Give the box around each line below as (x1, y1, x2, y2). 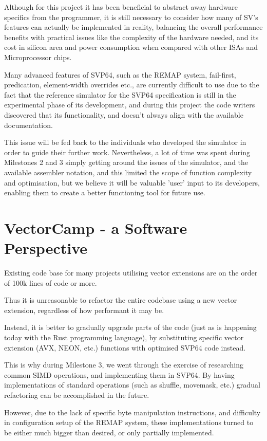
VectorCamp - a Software (4, 217, 187, 238)
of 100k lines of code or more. (4, 277, 97, 288)
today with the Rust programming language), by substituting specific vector (4, 332, 244, 342)
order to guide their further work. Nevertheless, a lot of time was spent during (4, 146, 250, 157)
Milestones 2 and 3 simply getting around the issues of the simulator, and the (4, 157, 249, 168)
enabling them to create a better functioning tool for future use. (4, 187, 205, 198)
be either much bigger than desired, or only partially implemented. (4, 427, 214, 437)
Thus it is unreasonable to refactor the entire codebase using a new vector (4, 295, 237, 305)
